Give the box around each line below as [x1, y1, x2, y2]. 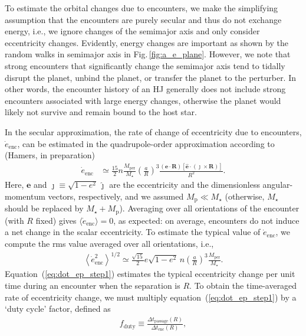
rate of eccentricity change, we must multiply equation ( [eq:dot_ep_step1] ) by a [5, 291, 297, 303]
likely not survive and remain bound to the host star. [5, 106, 197, 118]
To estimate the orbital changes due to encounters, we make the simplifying [5, 2, 278, 14]
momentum [5, 190, 45, 202]
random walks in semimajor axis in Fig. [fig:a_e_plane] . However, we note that [5, 48, 291, 60]
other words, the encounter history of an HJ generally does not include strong [5, 83, 286, 95]
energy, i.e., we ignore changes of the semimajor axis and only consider [5, 25, 260, 37]
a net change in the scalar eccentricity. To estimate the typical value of [5, 226, 261, 238]
